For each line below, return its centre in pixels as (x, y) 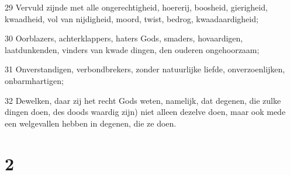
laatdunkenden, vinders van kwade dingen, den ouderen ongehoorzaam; (132, 49)
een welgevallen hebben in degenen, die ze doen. (91, 123)
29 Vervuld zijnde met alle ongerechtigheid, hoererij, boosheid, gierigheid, (136, 7)
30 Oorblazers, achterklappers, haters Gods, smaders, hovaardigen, (124, 38)
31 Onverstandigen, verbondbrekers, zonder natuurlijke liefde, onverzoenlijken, (145, 69)
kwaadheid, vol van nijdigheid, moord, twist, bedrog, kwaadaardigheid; (132, 18)
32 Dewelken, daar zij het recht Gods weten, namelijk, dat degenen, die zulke (143, 100)
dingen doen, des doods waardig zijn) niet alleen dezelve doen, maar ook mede (145, 112)
